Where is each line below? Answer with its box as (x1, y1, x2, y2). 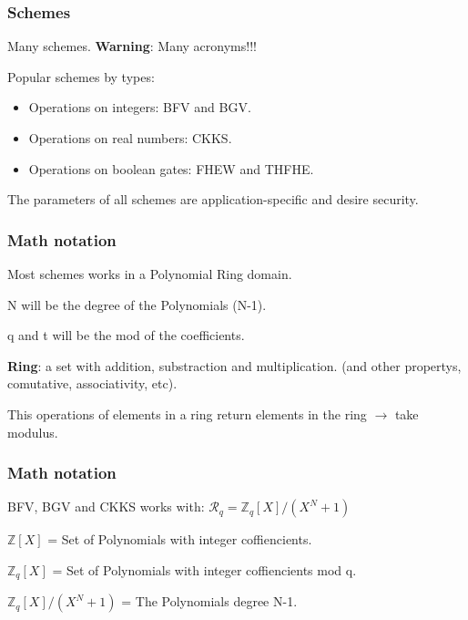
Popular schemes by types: (7, 67, 155, 86)
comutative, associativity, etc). (7, 374, 178, 393)
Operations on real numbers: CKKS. (28, 129, 232, 147)
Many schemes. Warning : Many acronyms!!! (7, 36, 257, 56)
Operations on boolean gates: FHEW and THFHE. (28, 159, 314, 178)
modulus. (7, 422, 58, 441)
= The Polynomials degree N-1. (121, 592, 298, 611)
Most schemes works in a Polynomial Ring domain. (7, 264, 292, 283)
